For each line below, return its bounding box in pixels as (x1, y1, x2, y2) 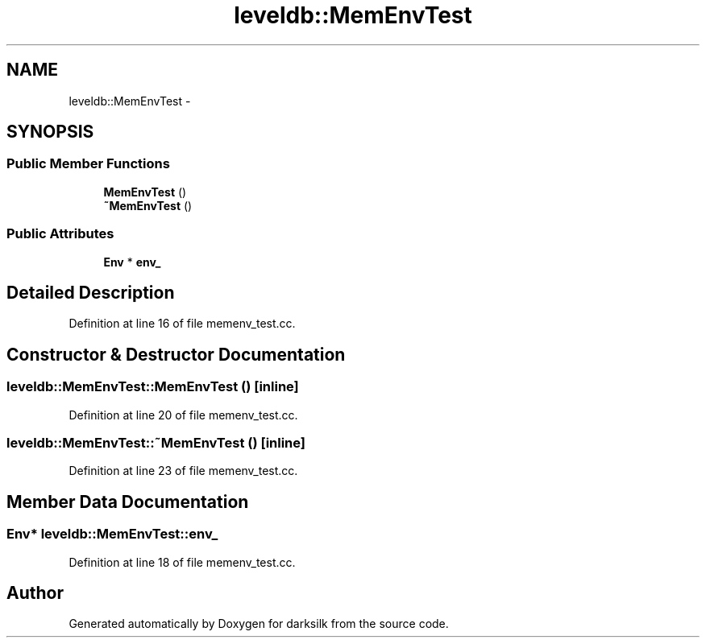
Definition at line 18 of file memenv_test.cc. (69, 555, 296, 569)
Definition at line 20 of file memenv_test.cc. (69, 407, 298, 422)
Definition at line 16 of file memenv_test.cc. (69, 316, 296, 331)
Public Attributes (6, 225, 114, 242)
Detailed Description (6, 282, 175, 303)
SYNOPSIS (6, 122, 94, 142)
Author (6, 583, 64, 604)
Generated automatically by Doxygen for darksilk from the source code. (69, 617, 449, 631)
